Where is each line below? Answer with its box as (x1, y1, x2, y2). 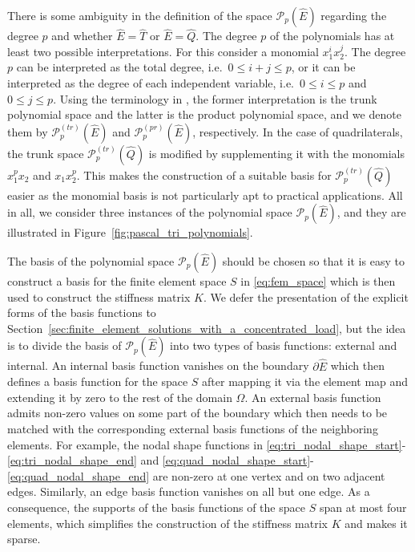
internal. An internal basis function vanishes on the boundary (7, 357, 309, 374)
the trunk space (7, 144, 84, 161)
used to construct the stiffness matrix (7, 288, 191, 305)
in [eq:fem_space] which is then (240, 272, 396, 289)
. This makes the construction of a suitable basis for (76, 166, 332, 183)
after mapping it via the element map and (202, 373, 409, 390)
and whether (51, 27, 113, 44)
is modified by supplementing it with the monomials (148, 144, 405, 161)
